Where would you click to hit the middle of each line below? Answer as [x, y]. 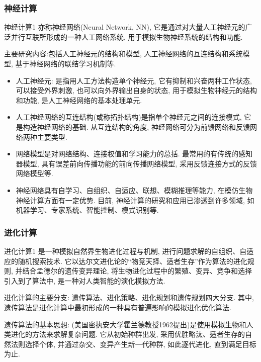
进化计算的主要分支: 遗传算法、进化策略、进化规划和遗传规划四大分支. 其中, [129, 297]
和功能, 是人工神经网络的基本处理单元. [79, 100]
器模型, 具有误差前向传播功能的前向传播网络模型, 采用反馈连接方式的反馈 [136, 163]
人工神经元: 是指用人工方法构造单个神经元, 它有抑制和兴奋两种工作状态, [134, 80]
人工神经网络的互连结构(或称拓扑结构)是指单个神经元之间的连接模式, [129, 117]
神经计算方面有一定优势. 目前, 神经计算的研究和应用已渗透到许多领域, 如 [135, 200]
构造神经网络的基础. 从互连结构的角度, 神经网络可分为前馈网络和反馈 [136, 126]
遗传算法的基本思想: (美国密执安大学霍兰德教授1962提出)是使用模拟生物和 [125, 324]
